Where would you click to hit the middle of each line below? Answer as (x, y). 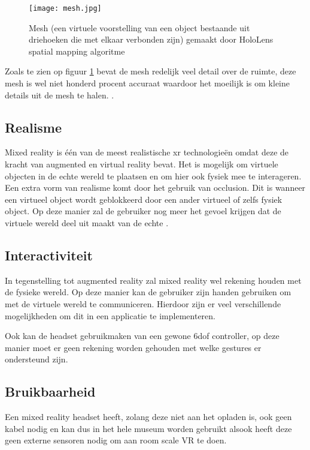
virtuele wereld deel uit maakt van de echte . (87, 222)
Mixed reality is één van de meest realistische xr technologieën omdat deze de (147, 152)
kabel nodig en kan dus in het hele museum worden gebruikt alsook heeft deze (148, 428)
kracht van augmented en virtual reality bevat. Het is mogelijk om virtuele (142, 164)
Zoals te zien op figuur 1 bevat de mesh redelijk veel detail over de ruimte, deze (151, 71)
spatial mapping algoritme (77, 51)
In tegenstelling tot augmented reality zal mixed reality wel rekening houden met (153, 280)
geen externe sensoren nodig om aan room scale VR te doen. (116, 440)
